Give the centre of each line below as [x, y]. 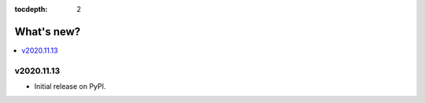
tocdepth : [31, 9]
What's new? [48, 31]
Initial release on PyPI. [70, 86]
